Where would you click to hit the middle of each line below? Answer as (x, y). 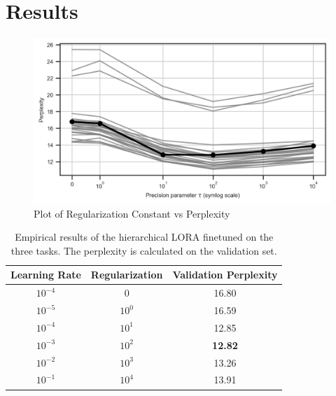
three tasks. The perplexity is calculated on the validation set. (144, 250)
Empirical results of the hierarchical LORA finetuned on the (144, 237)
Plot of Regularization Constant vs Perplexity (132, 213)
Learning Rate (46, 275)
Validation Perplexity (225, 275)
